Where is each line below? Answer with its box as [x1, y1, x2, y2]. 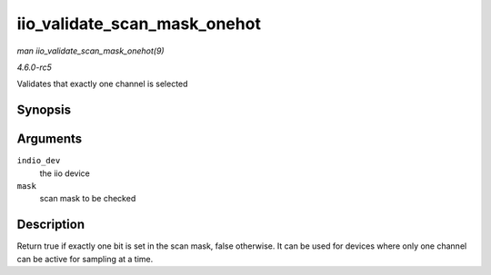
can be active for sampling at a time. [16, 253, 154, 264]
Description [16, 217, 85, 232]
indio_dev [16, 155, 61, 166]
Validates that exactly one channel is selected [16, 78, 188, 90]
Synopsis [16, 103, 72, 118]
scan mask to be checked [39, 193, 136, 204]
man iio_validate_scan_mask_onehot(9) [16, 45, 165, 56]
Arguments [16, 132, 83, 147]
